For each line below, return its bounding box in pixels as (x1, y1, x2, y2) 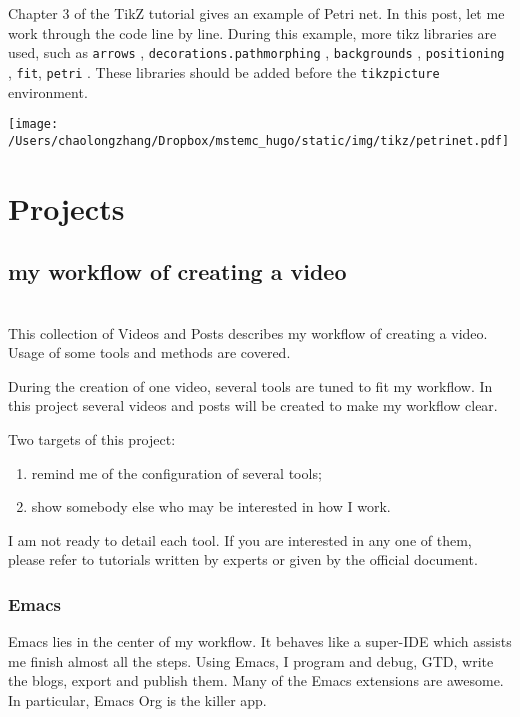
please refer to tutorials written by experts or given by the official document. (8, 549, 478, 570)
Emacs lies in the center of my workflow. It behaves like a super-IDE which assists (8, 631, 512, 652)
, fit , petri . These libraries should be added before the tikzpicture (8, 61, 440, 82)
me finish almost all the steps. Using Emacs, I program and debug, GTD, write (8, 650, 494, 671)
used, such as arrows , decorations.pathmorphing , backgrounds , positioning (8, 42, 505, 63)
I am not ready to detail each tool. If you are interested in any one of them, (8, 529, 472, 550)
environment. (8, 81, 88, 102)
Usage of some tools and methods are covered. (8, 342, 291, 363)
